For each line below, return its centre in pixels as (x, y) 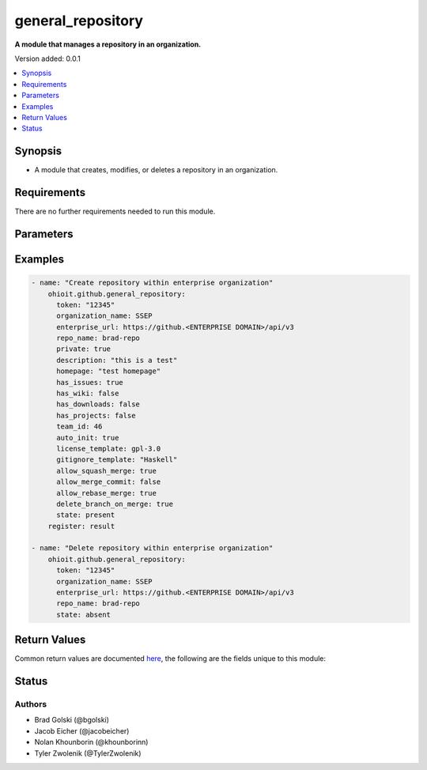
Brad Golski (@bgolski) (72, 720)
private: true (83, 349)
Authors (31, 704)
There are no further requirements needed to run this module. (115, 211)
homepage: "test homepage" (109, 371)
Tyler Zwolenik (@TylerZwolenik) (88, 753)
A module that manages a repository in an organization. (108, 44)
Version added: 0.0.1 (47, 59)
